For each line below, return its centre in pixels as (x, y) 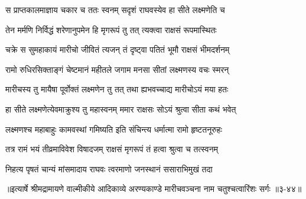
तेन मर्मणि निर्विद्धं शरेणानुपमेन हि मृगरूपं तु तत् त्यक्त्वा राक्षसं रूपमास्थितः (111, 29)
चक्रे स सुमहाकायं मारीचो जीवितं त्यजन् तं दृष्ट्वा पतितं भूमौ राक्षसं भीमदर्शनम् (118, 49)
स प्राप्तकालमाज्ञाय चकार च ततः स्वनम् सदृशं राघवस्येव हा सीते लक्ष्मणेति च (115, 9)
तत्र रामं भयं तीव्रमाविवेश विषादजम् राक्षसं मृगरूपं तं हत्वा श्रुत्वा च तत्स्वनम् (112, 149)
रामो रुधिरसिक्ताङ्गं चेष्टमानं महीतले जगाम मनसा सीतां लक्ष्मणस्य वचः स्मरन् (117, 69)
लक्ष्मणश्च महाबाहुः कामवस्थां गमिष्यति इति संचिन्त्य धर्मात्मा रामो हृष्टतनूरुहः (114, 129)
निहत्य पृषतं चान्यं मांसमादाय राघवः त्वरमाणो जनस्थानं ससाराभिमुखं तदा (109, 168)
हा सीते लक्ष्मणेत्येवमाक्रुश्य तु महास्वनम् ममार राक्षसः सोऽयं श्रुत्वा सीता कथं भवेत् (121, 109)
